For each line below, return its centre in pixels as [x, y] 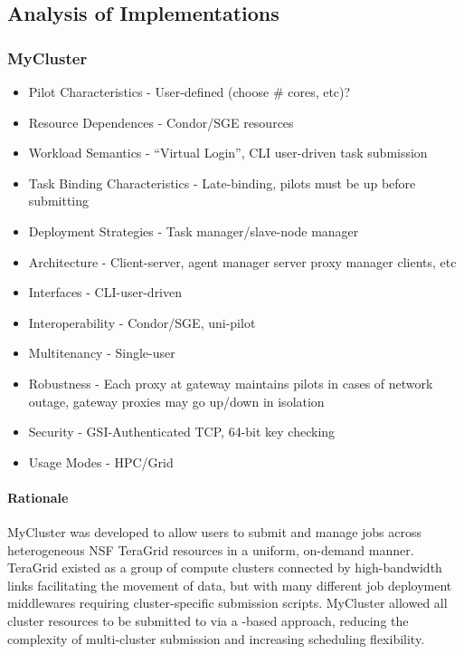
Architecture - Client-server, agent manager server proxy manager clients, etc [242, 261]
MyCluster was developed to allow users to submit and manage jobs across [215, 532]
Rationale [38, 497]
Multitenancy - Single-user [102, 353]
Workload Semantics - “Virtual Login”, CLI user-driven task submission [228, 153]
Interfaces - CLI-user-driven [105, 292]
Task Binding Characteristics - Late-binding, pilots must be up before [222, 183]
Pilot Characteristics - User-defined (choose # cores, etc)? [189, 91]
